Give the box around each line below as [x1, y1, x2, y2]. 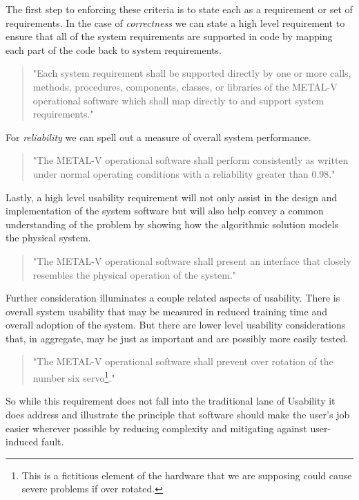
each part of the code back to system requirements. [6, 42, 222, 57]
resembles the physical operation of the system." [32, 267, 237, 281]
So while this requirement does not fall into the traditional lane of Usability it [6, 393, 336, 408]
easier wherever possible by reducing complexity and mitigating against [6, 420, 307, 435]
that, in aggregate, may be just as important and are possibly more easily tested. [6, 331, 349, 345]
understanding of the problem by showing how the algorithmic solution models [6, 216, 338, 231]
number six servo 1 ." [32, 369, 115, 385]
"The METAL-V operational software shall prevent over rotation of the [32, 354, 333, 369]
